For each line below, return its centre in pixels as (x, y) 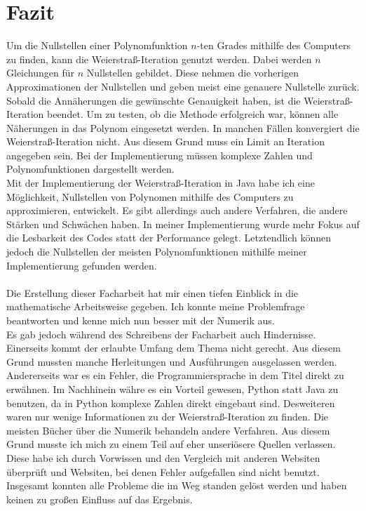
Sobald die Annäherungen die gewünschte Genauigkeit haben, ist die (154, 100)
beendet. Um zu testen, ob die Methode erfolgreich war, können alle (192, 114)
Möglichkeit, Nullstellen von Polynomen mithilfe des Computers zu (150, 196)
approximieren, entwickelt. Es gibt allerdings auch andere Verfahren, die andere (177, 210)
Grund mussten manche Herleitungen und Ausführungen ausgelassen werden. (172, 361)
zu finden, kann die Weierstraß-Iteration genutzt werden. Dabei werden (159, 59)
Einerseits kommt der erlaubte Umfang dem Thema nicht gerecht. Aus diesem (174, 348)
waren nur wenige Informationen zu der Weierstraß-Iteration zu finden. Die (168, 417)
